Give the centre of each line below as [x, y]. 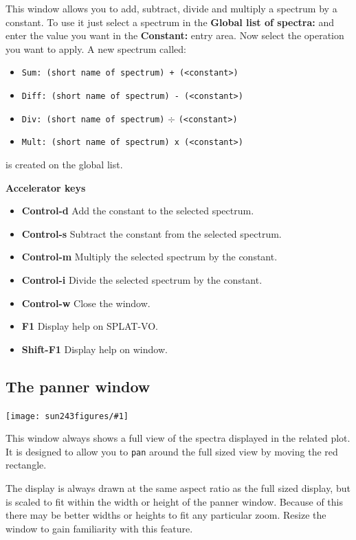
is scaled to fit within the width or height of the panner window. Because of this [174, 501]
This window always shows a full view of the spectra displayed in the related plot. [178, 438]
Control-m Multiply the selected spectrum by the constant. [149, 257]
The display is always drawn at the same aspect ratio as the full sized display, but [178, 488]
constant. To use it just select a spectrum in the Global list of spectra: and [170, 22]
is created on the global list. [64, 164]
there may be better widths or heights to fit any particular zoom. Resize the [166, 515]
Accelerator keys [46, 187]
